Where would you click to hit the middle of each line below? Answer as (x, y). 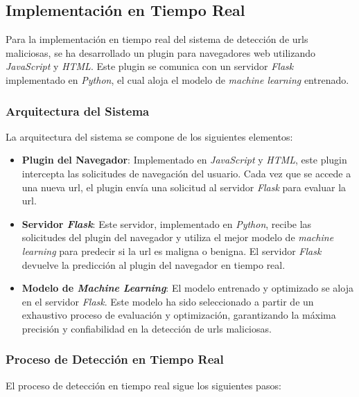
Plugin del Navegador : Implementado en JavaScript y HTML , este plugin (184, 160)
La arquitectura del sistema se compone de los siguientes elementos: (149, 136)
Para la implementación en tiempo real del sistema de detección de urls (157, 39)
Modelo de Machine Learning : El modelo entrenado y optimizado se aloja (187, 288)
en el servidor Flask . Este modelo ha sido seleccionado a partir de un (168, 301)
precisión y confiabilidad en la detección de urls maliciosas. (147, 328)
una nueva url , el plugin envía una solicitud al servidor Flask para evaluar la (184, 187)
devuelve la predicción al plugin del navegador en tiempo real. (154, 264)
